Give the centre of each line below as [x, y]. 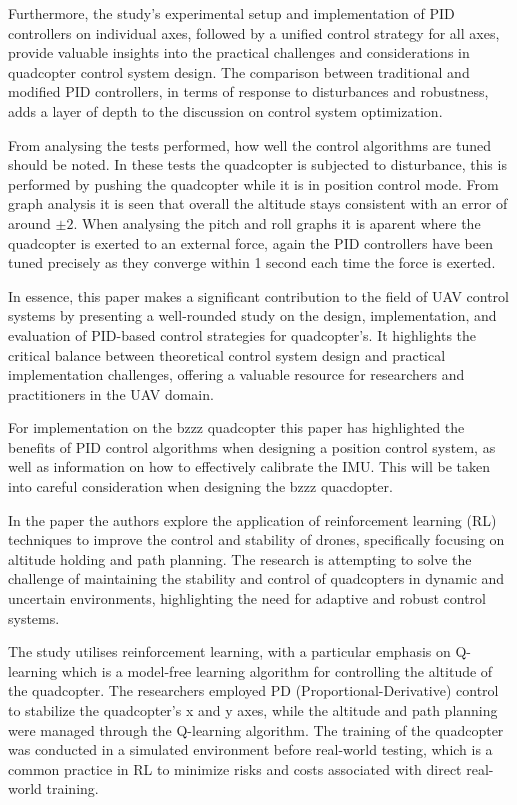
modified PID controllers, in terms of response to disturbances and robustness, [248, 91]
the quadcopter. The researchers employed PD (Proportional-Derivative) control [253, 690]
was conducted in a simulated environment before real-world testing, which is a [250, 749]
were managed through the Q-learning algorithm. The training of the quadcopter [256, 729]
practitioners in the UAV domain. [111, 393]
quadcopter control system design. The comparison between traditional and [239, 71]
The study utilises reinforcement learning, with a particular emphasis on [229, 651]
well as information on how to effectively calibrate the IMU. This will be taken [249, 466]
